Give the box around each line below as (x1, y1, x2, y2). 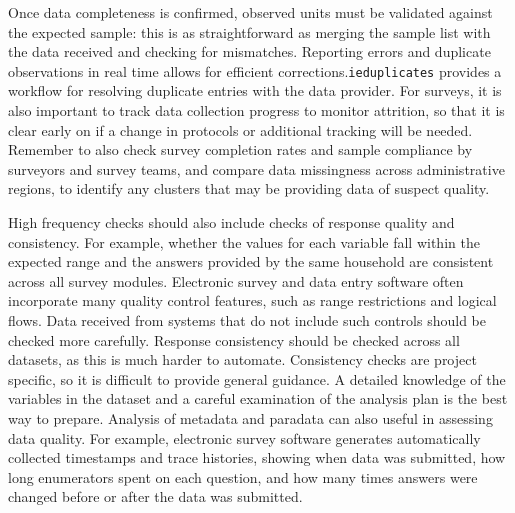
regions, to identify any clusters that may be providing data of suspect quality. (8, 178, 490, 199)
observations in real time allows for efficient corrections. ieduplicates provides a (8, 60, 502, 81)
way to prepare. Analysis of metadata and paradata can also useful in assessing (8, 407, 493, 428)
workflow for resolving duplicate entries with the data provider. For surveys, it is (8, 80, 502, 101)
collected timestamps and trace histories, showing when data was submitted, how (8, 447, 506, 468)
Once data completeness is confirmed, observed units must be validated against (8, 2, 493, 22)
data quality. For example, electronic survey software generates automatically (8, 427, 481, 448)
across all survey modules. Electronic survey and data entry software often (8, 270, 464, 291)
